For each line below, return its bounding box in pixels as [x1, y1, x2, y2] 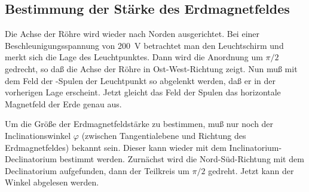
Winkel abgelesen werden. [5, 176, 99, 188]
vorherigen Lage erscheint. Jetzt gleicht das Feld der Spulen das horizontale [5, 86, 281, 98]
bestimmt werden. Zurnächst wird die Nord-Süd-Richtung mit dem [59, 153, 304, 165]
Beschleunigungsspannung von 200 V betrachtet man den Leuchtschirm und [5, 39, 284, 51]
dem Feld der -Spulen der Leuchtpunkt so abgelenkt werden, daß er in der [5, 74, 276, 86]
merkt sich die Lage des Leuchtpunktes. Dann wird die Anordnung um [5, 51, 263, 63]
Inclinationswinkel [5, 129, 71, 141]
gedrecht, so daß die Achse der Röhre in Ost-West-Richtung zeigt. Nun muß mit [5, 62, 298, 75]
